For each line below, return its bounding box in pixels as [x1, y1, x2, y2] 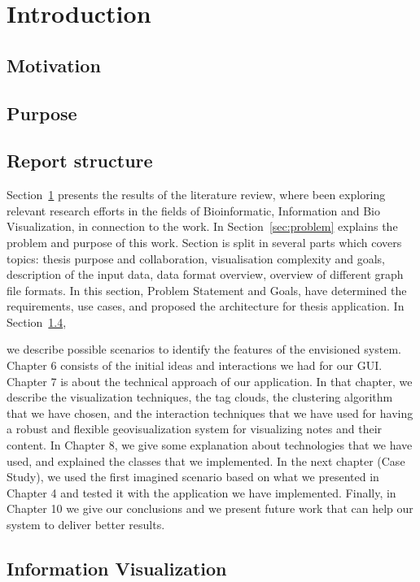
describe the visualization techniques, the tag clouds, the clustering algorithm [7, 389, 393, 406]
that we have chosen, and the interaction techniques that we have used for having [7, 404, 413, 421]
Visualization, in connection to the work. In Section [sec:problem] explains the [7, 218, 398, 235]
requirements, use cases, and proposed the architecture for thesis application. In [7, 298, 405, 315]
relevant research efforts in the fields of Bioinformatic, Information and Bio [7, 202, 380, 219]
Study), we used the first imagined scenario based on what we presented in [7, 468, 379, 485]
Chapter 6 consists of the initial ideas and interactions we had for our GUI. [7, 357, 383, 374]
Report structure [7, 148, 153, 173]
